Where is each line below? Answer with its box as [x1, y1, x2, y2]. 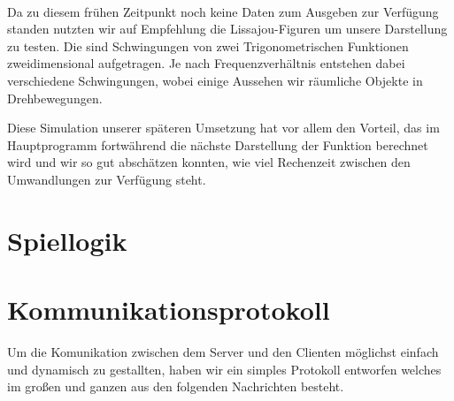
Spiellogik [7, 222, 127, 258]
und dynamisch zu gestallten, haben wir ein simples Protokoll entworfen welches [7, 359, 442, 378]
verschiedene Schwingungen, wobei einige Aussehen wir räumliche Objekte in [7, 71, 423, 89]
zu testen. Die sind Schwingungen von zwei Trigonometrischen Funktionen [7, 36, 409, 55]
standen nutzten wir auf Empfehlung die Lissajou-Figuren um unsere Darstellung [7, 19, 448, 38]
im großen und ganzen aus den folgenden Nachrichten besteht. [7, 377, 344, 396]
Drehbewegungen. [7, 88, 103, 107]
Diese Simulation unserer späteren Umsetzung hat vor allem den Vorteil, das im [7, 118, 440, 137]
